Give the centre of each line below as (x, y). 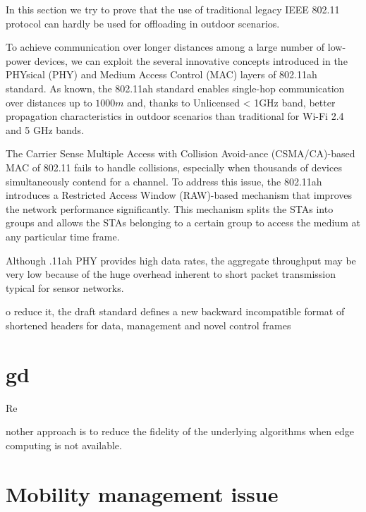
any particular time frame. (63, 236)
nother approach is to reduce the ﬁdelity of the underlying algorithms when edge (180, 431)
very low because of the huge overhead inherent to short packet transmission (171, 274)
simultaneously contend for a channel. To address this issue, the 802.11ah (164, 181)
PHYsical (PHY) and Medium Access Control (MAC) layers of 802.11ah (161, 74)
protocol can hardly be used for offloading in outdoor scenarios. (143, 23)
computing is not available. (64, 445)
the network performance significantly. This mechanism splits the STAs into (170, 208)
